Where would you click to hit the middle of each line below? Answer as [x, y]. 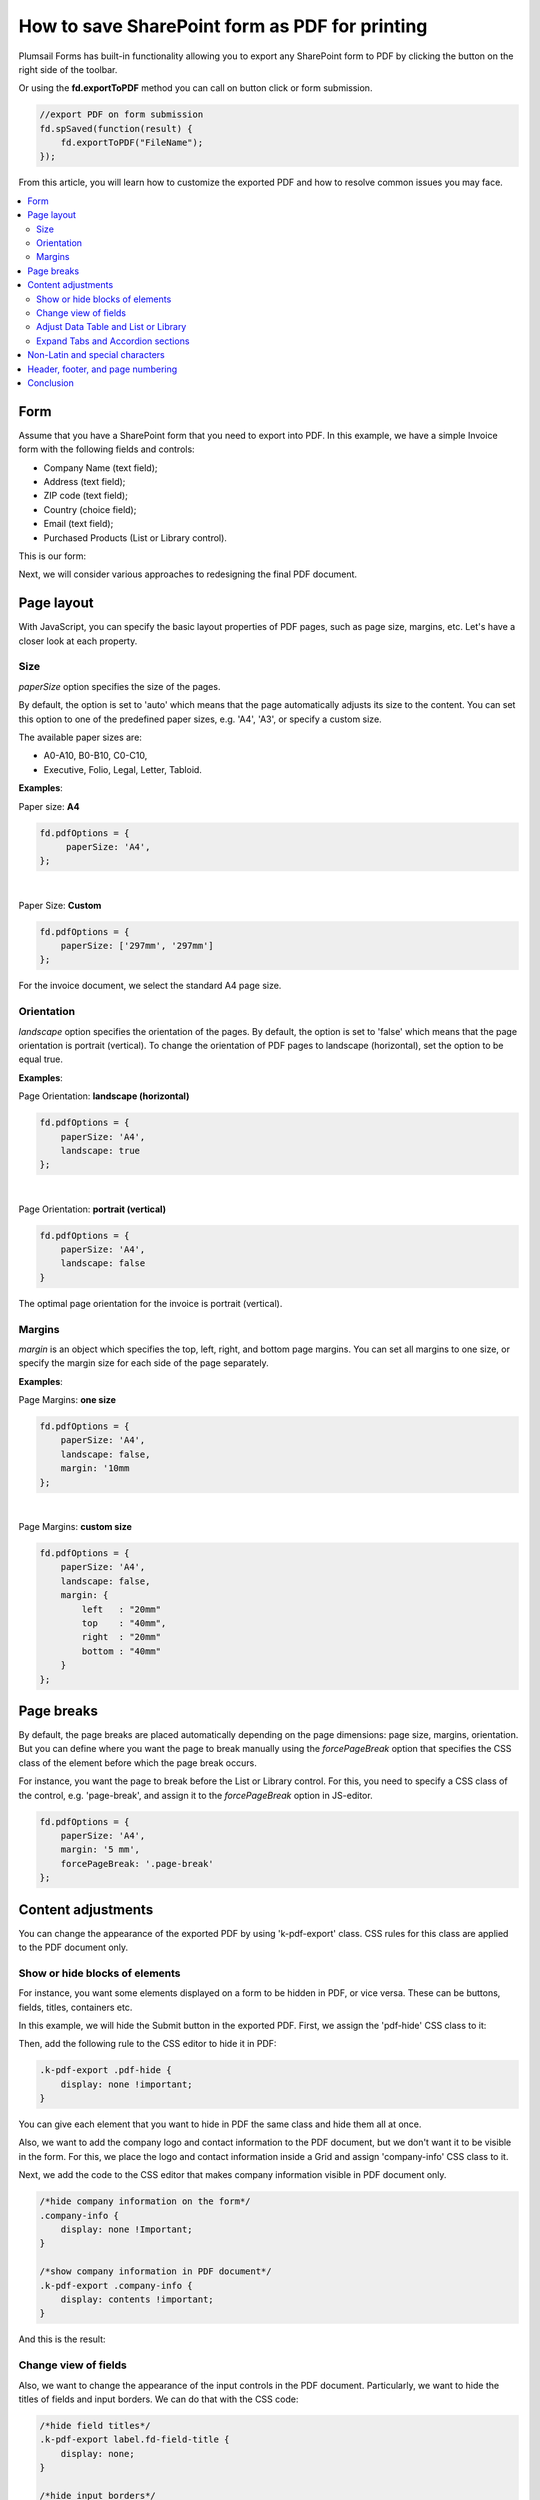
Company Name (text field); [100, 467]
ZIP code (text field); [86, 496]
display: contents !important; [137, 2299]
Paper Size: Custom [60, 905]
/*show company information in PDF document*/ [155, 2271]
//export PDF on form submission [121, 114]
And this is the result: [62, 2339]
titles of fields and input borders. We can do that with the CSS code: [158, 2399]
